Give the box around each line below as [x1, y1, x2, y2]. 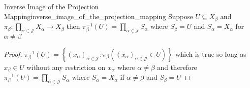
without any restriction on [26, 62, 106, 72]
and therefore [157, 62, 197, 72]
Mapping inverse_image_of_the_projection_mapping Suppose [4, 11, 193, 21]
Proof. [4, 48, 22, 59]
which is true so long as [175, 48, 246, 59]
